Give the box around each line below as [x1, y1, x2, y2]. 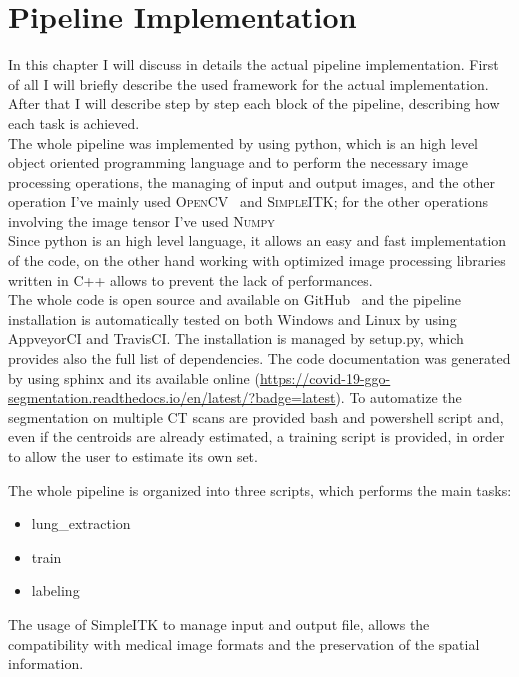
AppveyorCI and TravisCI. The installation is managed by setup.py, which [8, 328, 464, 349]
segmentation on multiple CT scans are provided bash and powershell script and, [8, 406, 504, 427]
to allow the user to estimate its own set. [8, 446, 258, 466]
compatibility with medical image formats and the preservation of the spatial [8, 633, 480, 654]
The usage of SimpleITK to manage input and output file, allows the [8, 613, 430, 634]
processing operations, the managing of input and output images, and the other [8, 171, 495, 192]
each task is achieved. [8, 112, 140, 133]
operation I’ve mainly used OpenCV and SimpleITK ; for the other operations [8, 191, 488, 212]
